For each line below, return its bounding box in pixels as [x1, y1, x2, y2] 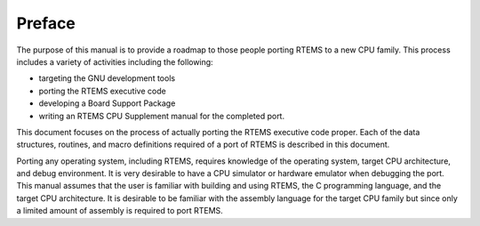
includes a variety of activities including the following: [16, 56, 213, 67]
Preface [16, 13, 76, 33]
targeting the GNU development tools [38, 73, 176, 84]
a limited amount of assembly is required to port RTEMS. [16, 206, 224, 216]
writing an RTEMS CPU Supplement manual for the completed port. [38, 110, 284, 121]
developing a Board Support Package [38, 98, 176, 109]
